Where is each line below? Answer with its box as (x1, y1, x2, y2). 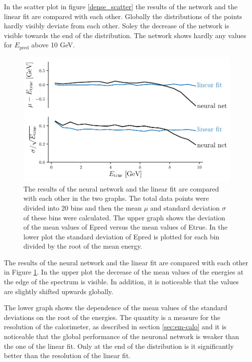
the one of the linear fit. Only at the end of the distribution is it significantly (4, 341, 234, 351)
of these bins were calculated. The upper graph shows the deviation (23, 212, 226, 222)
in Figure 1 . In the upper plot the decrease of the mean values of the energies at (4, 267, 244, 277)
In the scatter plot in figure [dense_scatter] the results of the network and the (4, 1, 238, 11)
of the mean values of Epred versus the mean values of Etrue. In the (23, 222, 228, 232)
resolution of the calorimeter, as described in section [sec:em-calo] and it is (4, 321, 227, 332)
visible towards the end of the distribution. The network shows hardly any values (4, 30, 247, 40)
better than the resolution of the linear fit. (4, 350, 131, 361)
